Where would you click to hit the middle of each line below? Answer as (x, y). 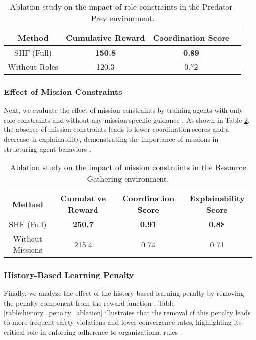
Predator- (219, 7)
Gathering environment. (128, 179)
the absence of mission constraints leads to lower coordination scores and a (117, 129)
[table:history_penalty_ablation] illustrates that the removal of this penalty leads (127, 312)
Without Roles (33, 67)
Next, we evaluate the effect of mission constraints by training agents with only (124, 110)
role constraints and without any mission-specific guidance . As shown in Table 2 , (127, 119)
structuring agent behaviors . (48, 148)
